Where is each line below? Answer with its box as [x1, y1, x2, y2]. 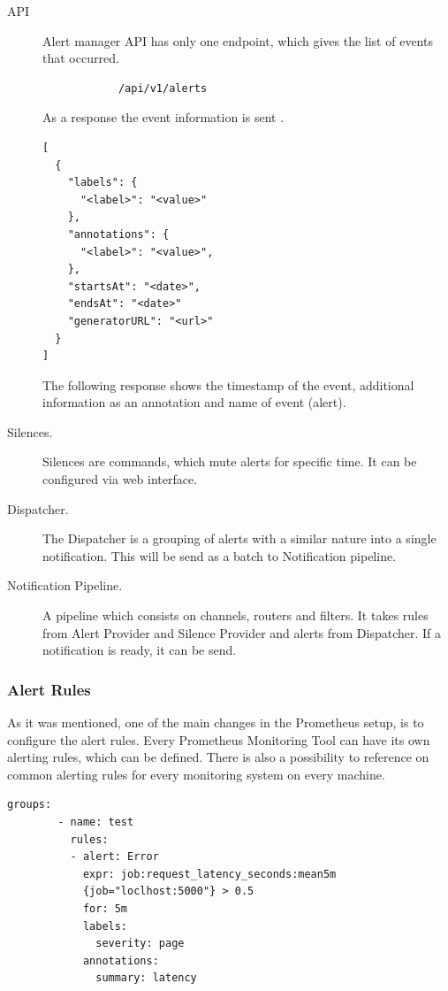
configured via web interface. [42, 470, 198, 488]
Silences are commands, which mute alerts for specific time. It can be [42, 452, 417, 471]
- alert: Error [70, 850, 159, 864]
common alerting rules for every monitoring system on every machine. [7, 764, 385, 783]
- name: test [57, 816, 134, 828]
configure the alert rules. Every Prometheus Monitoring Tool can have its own [7, 730, 430, 749]
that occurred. [42, 49, 119, 67]
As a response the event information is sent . [42, 108, 285, 127]
